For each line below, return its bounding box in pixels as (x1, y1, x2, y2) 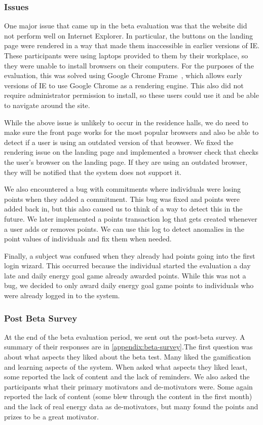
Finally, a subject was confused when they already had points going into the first (4, 250, 255, 261)
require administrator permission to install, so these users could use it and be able (4, 90, 259, 100)
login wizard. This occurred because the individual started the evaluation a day (4, 260, 251, 271)
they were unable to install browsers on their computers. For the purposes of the (4, 60, 254, 70)
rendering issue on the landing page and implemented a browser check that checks (4, 147, 259, 157)
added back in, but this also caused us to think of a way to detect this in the (4, 203, 243, 214)
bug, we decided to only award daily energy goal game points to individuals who (4, 280, 254, 291)
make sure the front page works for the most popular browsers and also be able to (4, 127, 259, 137)
